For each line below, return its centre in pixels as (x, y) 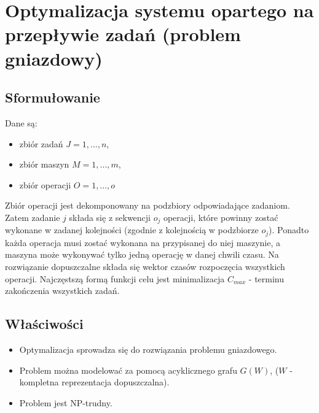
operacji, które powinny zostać (221, 217)
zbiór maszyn (44, 164)
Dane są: (21, 122)
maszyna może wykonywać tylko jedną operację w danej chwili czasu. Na (142, 254)
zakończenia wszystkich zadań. (62, 291)
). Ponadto (289, 230)
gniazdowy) (54, 58)
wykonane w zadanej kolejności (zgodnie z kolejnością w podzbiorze (132, 230)
